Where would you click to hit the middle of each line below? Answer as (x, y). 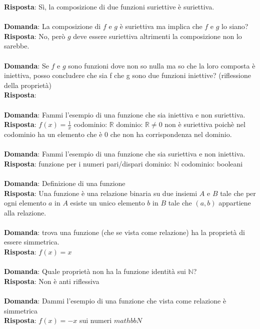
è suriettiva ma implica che (161, 26)
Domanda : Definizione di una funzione (65, 183)
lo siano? (235, 26)
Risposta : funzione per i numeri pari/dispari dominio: (88, 163)
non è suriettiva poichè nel (205, 124)
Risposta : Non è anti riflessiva (52, 281)
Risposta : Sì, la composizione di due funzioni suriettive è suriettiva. (109, 6)
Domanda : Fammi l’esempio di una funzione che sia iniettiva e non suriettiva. (125, 114)
